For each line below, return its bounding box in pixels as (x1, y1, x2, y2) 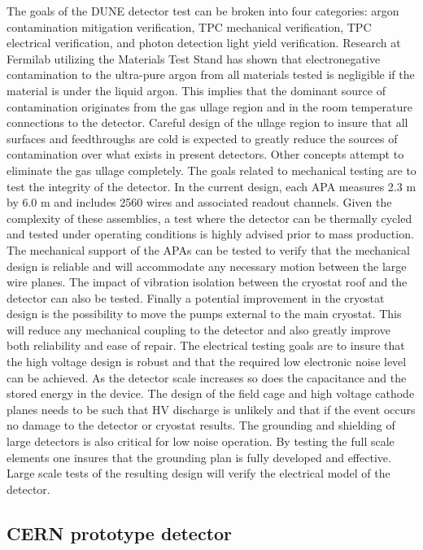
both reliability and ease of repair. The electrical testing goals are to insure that (7, 337, 405, 354)
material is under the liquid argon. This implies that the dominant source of (7, 81, 386, 98)
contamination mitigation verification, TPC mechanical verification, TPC (7, 18, 372, 35)
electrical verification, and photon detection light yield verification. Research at (7, 34, 401, 51)
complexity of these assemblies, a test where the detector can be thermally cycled (7, 209, 412, 226)
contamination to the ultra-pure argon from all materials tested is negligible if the (7, 66, 415, 83)
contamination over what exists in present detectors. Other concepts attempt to (7, 146, 404, 163)
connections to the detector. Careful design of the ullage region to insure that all (7, 114, 408, 131)
